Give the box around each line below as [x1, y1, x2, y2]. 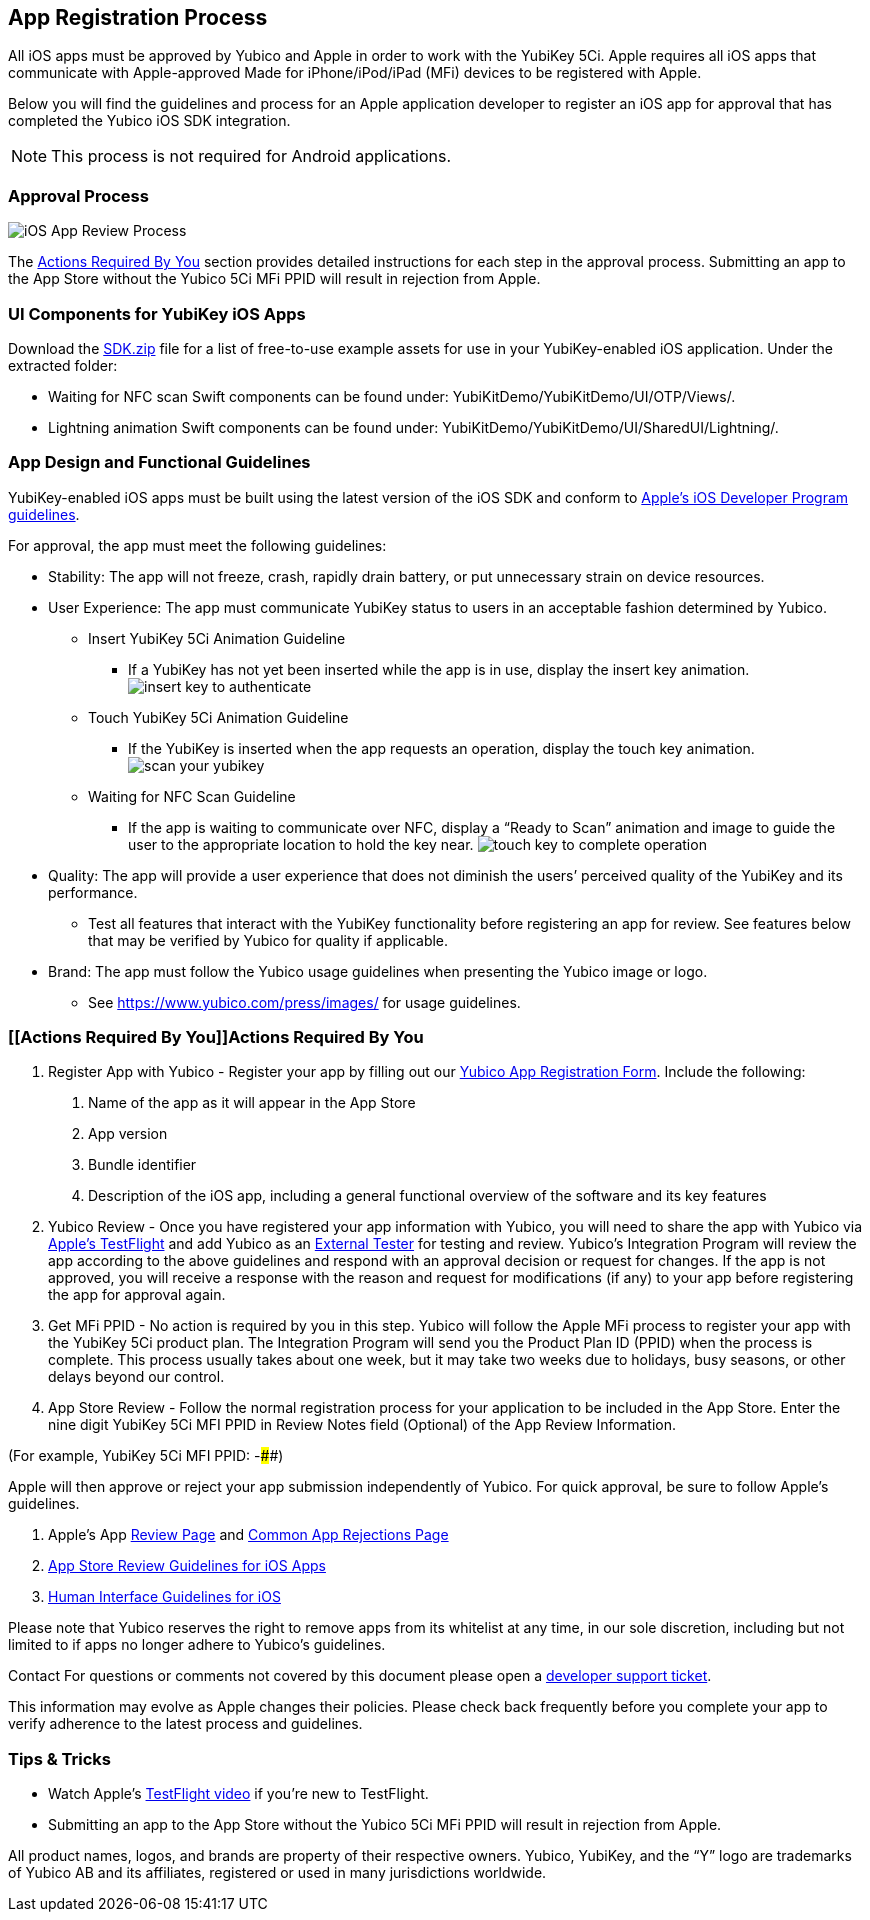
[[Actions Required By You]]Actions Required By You [8, 1027, 424, 1048]
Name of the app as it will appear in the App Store [88, 1094, 416, 1112]
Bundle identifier [88, 1156, 197, 1174]
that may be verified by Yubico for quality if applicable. [88, 931, 449, 949]
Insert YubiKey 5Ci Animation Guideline [88, 629, 346, 647]
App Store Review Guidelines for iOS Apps [48, 1557, 326, 1575]
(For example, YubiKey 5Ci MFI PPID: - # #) [8, 1447, 284, 1465]
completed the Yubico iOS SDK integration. [8, 112, 291, 130]
